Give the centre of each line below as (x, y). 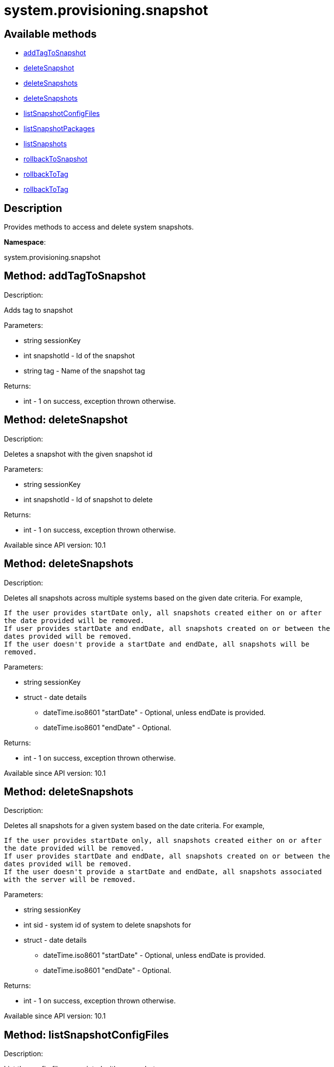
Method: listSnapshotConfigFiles (86, 1035)
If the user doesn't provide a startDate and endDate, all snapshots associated (163, 872)
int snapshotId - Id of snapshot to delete (88, 499)
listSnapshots (45, 144)
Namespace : (25, 242)
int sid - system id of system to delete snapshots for (107, 925)
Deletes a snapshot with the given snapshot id (78, 454)
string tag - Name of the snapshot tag (84, 371)
